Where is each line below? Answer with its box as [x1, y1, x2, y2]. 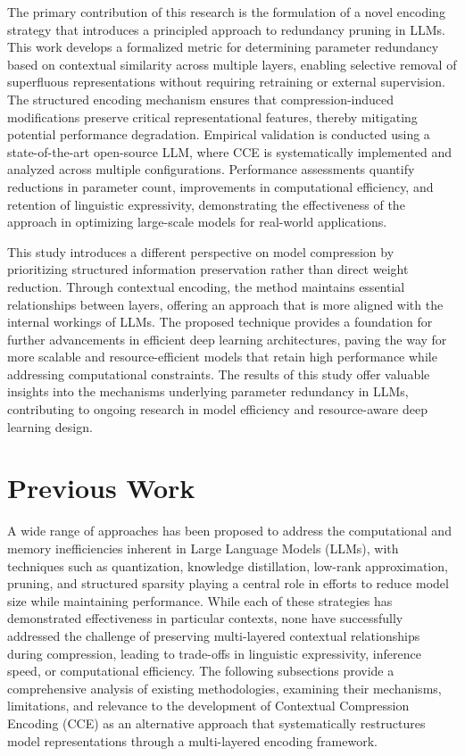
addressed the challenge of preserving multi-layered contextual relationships [7, 626, 420, 644]
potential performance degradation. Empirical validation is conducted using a [7, 125, 430, 144]
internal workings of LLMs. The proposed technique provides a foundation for [7, 312, 433, 331]
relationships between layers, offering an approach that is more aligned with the [7, 295, 444, 313]
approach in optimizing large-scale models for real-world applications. [7, 212, 387, 231]
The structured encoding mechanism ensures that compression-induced [7, 89, 394, 108]
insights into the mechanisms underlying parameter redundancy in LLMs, [7, 382, 409, 401]
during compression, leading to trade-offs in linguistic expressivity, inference [7, 644, 421, 662]
